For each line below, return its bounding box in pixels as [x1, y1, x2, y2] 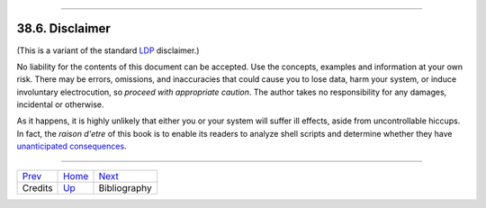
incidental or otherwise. [16, 99, 104, 110]
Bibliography [98, 181, 152, 194]
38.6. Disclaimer [16, 21, 112, 36]
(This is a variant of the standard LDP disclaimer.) [16, 45, 200, 56]
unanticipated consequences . [16, 140, 127, 152]
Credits [22, 181, 53, 194]
